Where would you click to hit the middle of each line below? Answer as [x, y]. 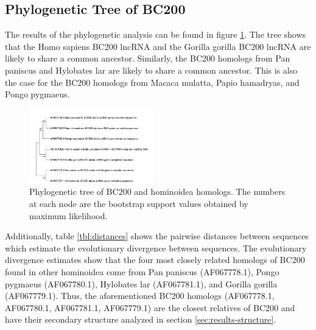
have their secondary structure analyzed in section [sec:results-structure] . [141, 319]
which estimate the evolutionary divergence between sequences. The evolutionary [156, 247]
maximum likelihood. [68, 215]
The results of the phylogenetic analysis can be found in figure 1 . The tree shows [156, 34]
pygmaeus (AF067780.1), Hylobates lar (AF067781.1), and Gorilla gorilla [141, 283]
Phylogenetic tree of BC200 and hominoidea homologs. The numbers [157, 191]
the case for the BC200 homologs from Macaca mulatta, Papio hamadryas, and [152, 82]
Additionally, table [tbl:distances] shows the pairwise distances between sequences [157, 236]
